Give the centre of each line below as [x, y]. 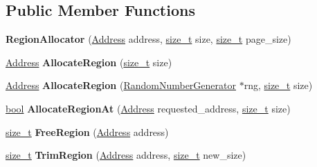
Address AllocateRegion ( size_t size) [89, 62]
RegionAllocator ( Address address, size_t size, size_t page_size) [148, 39]
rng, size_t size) [278, 85]
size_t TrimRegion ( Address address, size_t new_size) [126, 155]
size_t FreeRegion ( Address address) [87, 131]
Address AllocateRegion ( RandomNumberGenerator [121, 85]
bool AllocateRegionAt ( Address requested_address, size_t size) [148, 108]
